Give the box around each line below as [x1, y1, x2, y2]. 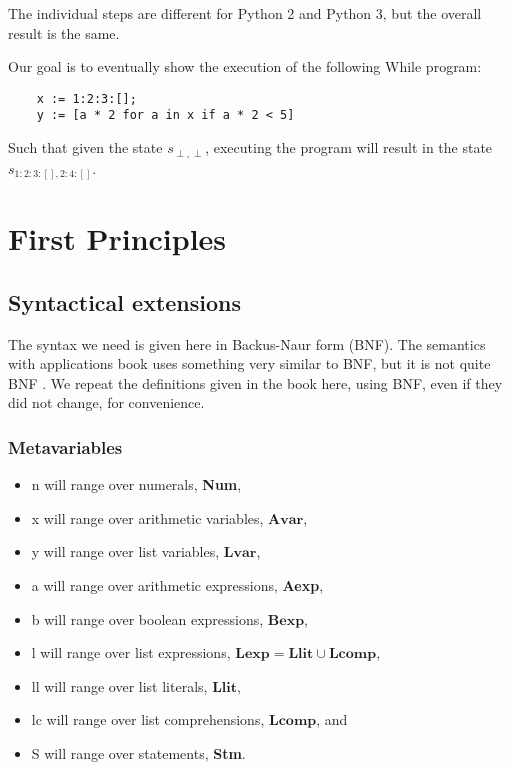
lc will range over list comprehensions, [31, 709, 265, 730]
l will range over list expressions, [31, 642, 231, 663]
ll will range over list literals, [31, 675, 208, 696]
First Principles [8, 218, 227, 259]
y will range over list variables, [31, 541, 220, 562]
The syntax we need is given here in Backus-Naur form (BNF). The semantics [8, 333, 486, 354]
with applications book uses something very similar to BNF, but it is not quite [8, 353, 491, 374]
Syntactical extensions [8, 286, 242, 317]
